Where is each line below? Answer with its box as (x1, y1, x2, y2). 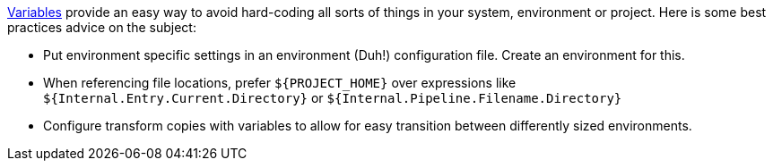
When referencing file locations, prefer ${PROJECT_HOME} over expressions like (43, 75, 517, 90)
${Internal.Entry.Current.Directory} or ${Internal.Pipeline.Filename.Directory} (43, 90, 622, 105)
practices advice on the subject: (7, 20, 196, 35)
